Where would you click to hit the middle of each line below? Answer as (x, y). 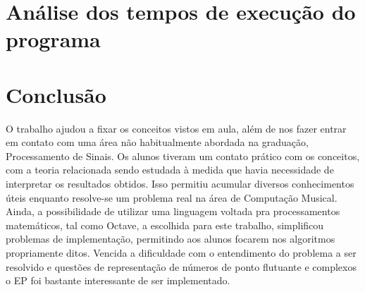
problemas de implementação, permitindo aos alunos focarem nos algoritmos (171, 239)
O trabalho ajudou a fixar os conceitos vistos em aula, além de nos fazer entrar (176, 128)
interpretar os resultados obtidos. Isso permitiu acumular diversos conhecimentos (180, 184)
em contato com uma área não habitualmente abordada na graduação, (157, 142)
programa (53, 39)
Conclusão (56, 94)
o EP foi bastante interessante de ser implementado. (118, 280)
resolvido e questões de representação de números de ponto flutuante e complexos (181, 266)
